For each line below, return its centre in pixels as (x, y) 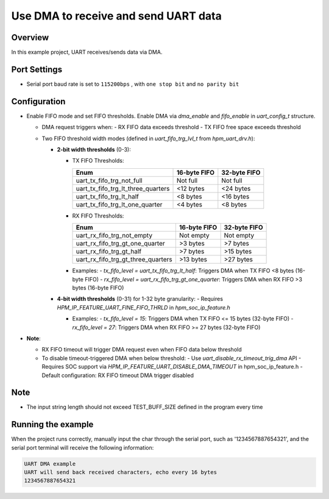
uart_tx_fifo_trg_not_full (109, 180)
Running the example (52, 424)
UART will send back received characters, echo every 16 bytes (121, 472)
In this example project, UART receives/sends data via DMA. (87, 52)
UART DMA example (50, 464)
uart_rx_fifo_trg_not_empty (114, 236)
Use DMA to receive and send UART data (117, 16)
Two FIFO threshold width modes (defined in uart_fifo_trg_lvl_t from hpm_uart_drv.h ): (148, 138)
